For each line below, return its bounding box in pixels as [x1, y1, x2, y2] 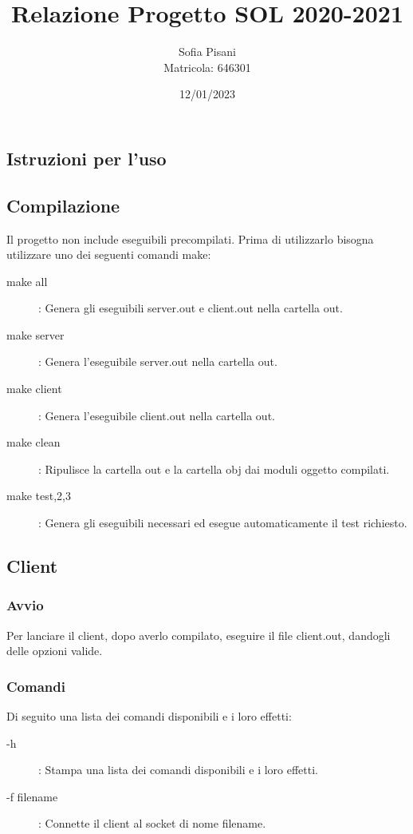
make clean [6, 434, 61, 451]
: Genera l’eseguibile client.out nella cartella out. [38, 407, 275, 423]
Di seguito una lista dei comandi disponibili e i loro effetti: [6, 708, 292, 725]
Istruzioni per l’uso [6, 145, 167, 170]
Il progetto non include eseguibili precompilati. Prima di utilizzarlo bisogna [6, 230, 374, 247]
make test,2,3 [6, 487, 71, 504]
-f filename [6, 788, 58, 804]
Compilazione [6, 193, 120, 217]
